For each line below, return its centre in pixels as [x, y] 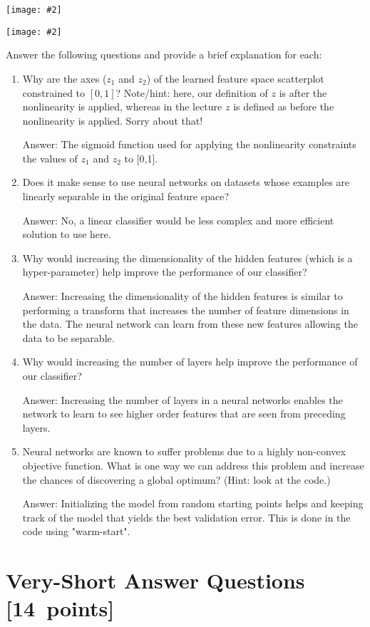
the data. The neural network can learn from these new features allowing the [190, 324]
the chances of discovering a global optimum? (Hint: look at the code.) [176, 479]
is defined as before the [284, 107]
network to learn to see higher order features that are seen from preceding [184, 414]
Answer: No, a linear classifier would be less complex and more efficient [178, 220]
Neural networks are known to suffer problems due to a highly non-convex [184, 451]
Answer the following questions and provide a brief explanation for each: [164, 55]
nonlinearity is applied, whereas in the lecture [122, 107]
